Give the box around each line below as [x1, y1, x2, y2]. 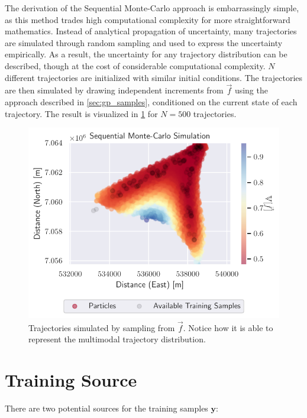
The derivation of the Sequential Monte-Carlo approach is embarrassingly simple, [5, 2, 299, 14]
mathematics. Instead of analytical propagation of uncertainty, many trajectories [5, 25, 297, 37]
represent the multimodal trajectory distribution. [28, 333, 206, 345]
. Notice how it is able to [183, 321, 273, 333]
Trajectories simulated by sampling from [28, 321, 175, 333]
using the [234, 84, 268, 96]
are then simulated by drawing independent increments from [5, 84, 224, 96]
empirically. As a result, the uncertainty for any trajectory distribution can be [5, 48, 287, 60]
